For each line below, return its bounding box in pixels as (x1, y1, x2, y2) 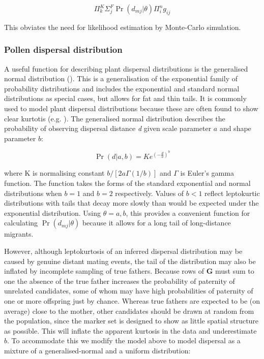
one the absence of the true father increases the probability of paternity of (4, 275, 235, 286)
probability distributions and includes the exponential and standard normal (4, 83, 240, 93)
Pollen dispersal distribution (4, 43, 123, 56)
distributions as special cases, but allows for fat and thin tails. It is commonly (4, 93, 247, 104)
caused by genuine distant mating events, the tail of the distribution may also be (4, 255, 256, 266)
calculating (4, 217, 38, 228)
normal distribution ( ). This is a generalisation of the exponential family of (4, 73, 238, 84)
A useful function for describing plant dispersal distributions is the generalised (4, 63, 248, 74)
